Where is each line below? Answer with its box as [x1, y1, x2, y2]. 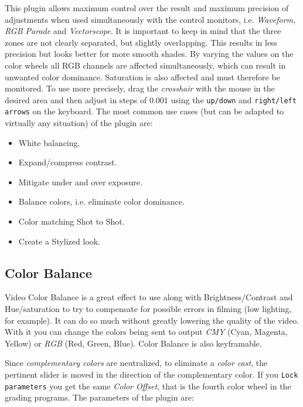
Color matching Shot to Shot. [18, 215, 125, 228]
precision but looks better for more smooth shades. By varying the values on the [5, 48, 294, 60]
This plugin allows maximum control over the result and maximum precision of [5, 2, 289, 13]
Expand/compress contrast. [18, 156, 117, 168]
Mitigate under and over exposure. [18, 175, 142, 188]
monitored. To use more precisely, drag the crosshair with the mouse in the [5, 82, 275, 94]
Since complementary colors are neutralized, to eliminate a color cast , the [5, 357, 268, 369]
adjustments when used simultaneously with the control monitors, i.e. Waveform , [5, 13, 295, 25]
